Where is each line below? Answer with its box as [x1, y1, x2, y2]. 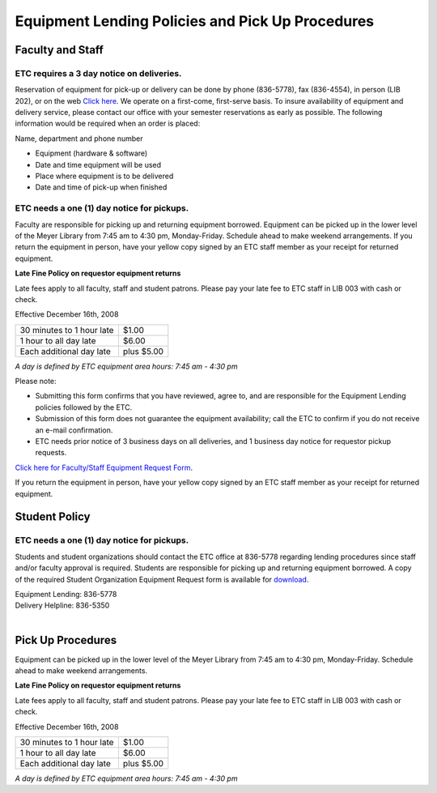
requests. [35, 448, 67, 458]
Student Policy [15, 510, 91, 524]
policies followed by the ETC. [35, 402, 133, 412]
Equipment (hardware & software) [35, 148, 148, 158]
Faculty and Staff [15, 43, 104, 57]
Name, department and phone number [15, 134, 143, 143]
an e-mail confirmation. [35, 425, 113, 435]
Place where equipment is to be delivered [35, 171, 174, 181]
